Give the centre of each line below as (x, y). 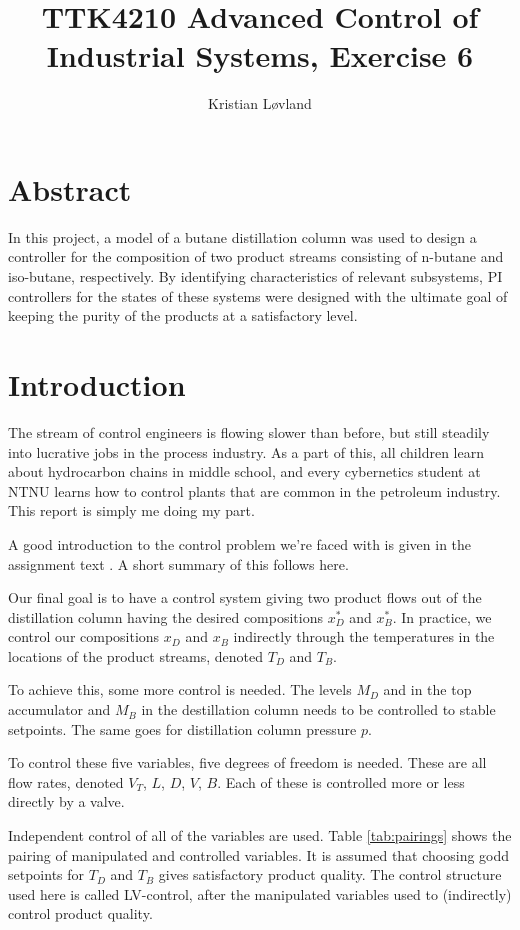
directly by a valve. (66, 801)
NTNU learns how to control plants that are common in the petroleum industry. (254, 490)
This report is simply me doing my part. (131, 510)
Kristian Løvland (260, 103)
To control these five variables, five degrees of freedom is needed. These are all (247, 762)
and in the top (427, 689)
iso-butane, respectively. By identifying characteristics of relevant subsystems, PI (255, 276)
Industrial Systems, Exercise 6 (260, 55)
